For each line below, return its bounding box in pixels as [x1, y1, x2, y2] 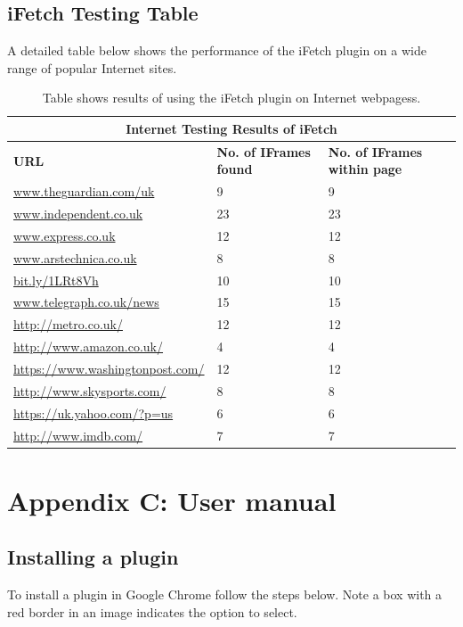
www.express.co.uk [13, 226, 116, 244]
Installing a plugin [7, 543, 179, 571]
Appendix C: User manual [7, 482, 337, 518]
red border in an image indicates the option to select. [7, 602, 297, 621]
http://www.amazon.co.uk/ [13, 337, 164, 356]
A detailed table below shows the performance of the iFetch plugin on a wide [7, 41, 426, 60]
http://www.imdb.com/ [13, 425, 143, 444]
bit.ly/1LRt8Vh [13, 270, 99, 289]
